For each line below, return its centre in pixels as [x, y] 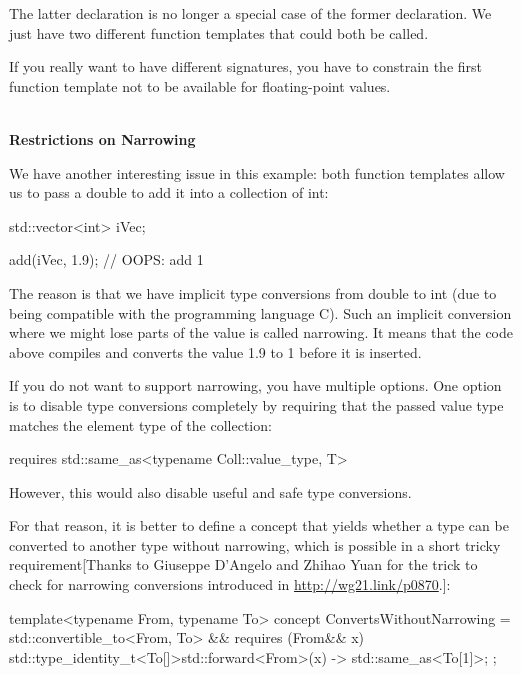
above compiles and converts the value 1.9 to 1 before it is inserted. [215, 351]
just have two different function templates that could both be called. [219, 32]
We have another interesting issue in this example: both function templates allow [257, 172]
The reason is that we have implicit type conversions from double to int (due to [253, 292]
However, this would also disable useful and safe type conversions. [210, 491]
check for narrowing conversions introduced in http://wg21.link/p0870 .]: [230, 584]
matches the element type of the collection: [140, 424]
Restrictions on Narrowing [102, 138]
